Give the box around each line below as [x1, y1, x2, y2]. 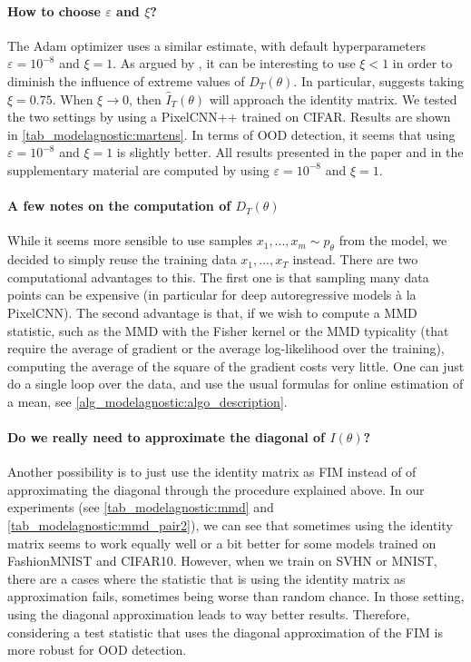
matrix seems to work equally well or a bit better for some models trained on [7, 533, 437, 552]
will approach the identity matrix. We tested [209, 89, 457, 108]
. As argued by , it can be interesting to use [113, 54, 356, 73]
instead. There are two [292, 250, 418, 269]
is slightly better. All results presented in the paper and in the [116, 143, 464, 162]
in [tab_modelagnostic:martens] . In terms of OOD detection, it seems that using [7, 124, 456, 143]
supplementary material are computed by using [7, 160, 270, 179]
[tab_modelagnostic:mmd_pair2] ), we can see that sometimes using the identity [7, 516, 453, 535]
